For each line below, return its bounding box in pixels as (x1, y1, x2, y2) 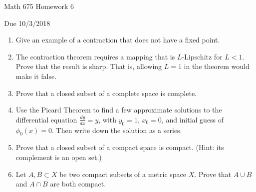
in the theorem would (184, 61, 250, 71)
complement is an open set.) (15, 151, 102, 162)
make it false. (15, 70, 57, 81)
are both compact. (50, 178, 106, 189)
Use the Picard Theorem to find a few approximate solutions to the (15, 104, 222, 115)
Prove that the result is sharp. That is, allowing (15, 61, 162, 71)
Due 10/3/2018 (4, 17, 50, 28)
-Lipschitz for (182, 51, 223, 61)
